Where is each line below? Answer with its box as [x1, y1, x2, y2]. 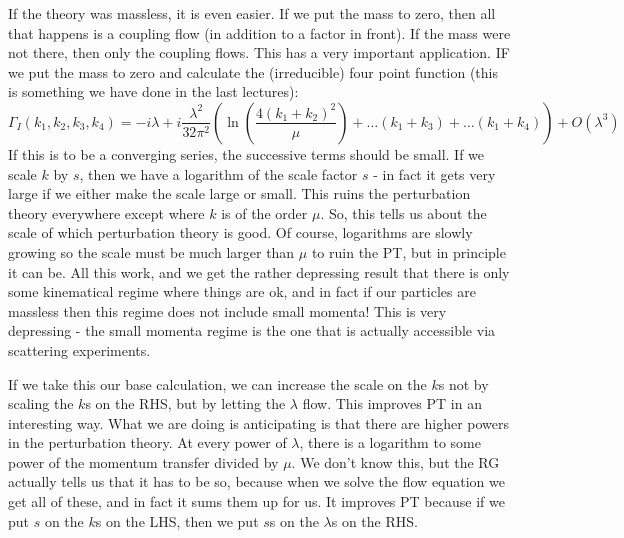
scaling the [8, 393, 74, 414]
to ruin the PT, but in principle [311, 241, 506, 262]
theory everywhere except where [8, 202, 205, 223]
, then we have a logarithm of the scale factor [79, 163, 358, 184]
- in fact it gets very [373, 163, 496, 184]
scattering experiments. [8, 339, 151, 360]
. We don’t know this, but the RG [291, 451, 500, 472]
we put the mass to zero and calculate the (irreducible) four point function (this [8, 61, 499, 82]
